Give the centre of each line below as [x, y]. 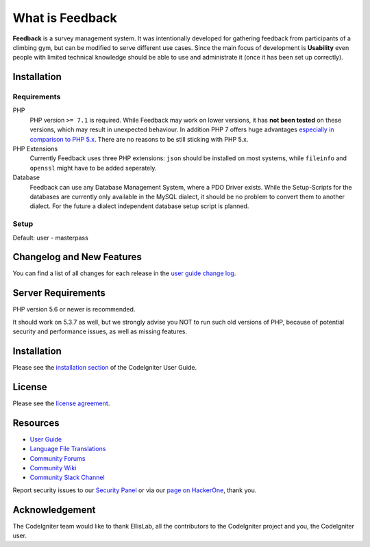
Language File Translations [68, 449]
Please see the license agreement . [61, 403]
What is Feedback [65, 18]
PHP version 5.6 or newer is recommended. [74, 309]
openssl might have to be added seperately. [93, 168]
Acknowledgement [54, 510]
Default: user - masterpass [50, 238]
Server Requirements [59, 293]
